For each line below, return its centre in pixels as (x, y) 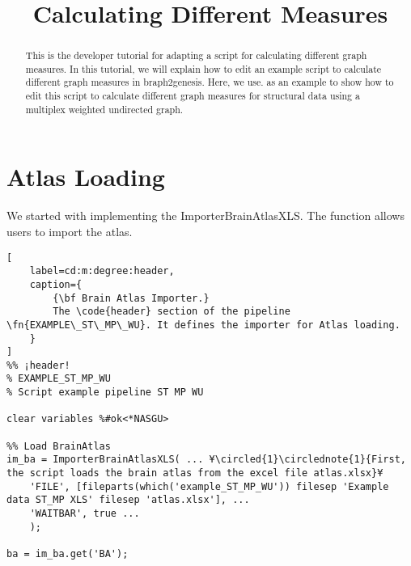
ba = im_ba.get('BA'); (68, 554)
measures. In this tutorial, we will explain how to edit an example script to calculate (203, 68)
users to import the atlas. (70, 231)
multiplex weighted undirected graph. (104, 109)
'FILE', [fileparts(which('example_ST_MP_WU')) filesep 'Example (209, 486)
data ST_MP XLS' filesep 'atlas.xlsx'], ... (128, 500)
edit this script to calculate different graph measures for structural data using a (193, 96)
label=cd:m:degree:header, (102, 271)
